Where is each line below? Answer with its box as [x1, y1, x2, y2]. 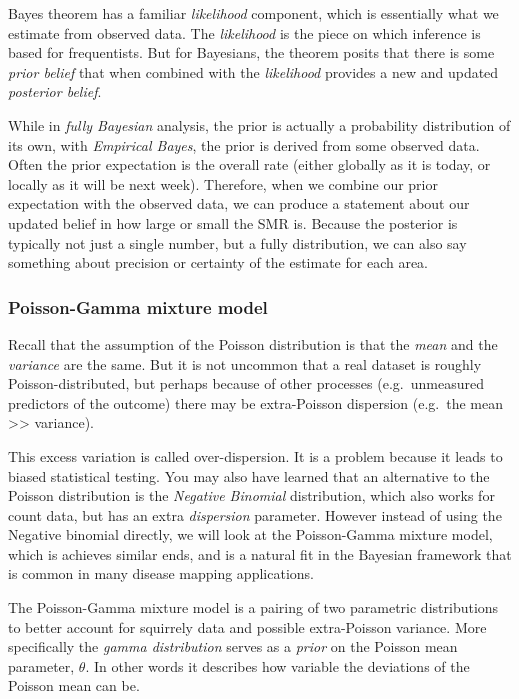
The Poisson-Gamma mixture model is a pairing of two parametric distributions [8, 597, 499, 618]
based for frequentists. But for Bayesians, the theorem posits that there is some [8, 42, 495, 63]
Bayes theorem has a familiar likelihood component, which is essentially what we [8, 3, 499, 23]
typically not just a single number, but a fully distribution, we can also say [8, 232, 467, 253]
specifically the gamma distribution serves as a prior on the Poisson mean [8, 636, 458, 657]
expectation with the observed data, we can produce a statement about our [8, 193, 470, 214]
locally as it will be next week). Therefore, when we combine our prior [8, 173, 438, 194]
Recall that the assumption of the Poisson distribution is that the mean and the [8, 333, 498, 354]
